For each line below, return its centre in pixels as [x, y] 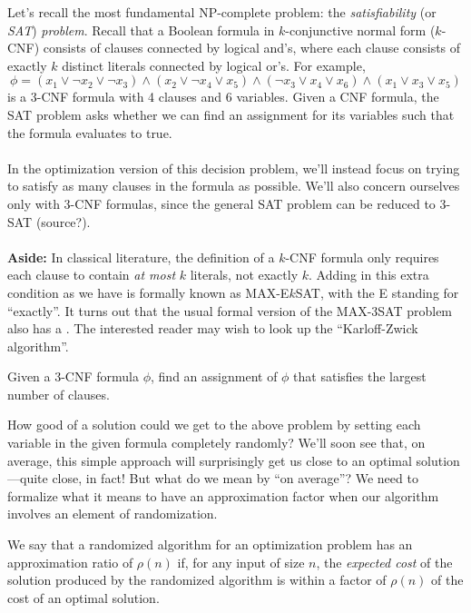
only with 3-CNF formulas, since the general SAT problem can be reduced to [221, 203]
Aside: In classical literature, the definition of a [141, 257]
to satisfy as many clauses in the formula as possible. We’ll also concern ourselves [234, 186]
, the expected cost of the [384, 562]
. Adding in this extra [369, 275]
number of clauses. [59, 394]
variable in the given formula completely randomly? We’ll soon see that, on [216, 443]
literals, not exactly [244, 275]
